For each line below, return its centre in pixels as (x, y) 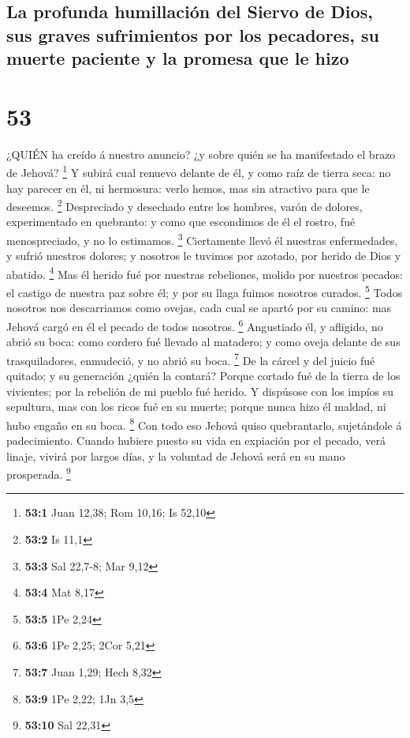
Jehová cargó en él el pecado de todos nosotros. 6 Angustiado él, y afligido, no (195, 325)
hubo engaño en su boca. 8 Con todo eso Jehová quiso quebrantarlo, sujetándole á (204, 424)
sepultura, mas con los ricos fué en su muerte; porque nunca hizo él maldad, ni (196, 407)
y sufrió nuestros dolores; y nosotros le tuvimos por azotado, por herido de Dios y (204, 256)
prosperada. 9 (39, 473)
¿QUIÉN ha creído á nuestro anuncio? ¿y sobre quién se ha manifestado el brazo (201, 154)
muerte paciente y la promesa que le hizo (178, 58)
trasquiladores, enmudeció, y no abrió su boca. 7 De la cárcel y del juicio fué (191, 359)
